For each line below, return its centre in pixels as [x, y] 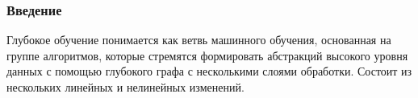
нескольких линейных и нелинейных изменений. [125, 87]
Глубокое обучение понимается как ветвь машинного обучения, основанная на [199, 40]
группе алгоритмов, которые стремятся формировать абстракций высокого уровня [207, 55]
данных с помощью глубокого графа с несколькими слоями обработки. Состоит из [209, 71]
